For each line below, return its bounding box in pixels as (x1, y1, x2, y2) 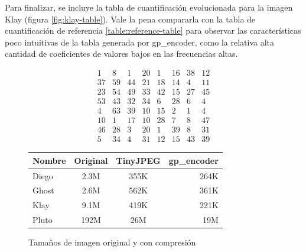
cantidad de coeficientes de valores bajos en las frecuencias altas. (5, 47, 238, 60)
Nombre (32, 154, 66, 166)
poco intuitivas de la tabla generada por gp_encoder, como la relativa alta (5, 35, 275, 48)
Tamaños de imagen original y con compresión (28, 236, 196, 248)
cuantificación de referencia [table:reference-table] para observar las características (5, 24, 301, 37)
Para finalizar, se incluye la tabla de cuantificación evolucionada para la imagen (5, 1, 293, 13)
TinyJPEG (116, 154, 161, 166)
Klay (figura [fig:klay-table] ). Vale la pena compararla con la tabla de (5, 12, 256, 25)
